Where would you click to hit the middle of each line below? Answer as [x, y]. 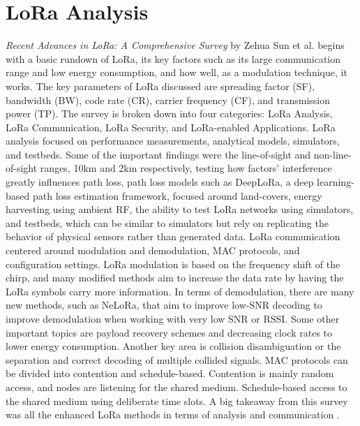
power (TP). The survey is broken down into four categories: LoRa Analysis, [169, 113]
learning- [336, 182]
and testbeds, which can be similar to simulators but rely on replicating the [167, 222]
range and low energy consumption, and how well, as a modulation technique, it [177, 72]
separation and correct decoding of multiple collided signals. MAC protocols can [177, 359]
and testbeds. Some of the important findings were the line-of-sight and [158, 154]
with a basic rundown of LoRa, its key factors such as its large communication [173, 58]
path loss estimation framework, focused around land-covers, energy [177, 195]
